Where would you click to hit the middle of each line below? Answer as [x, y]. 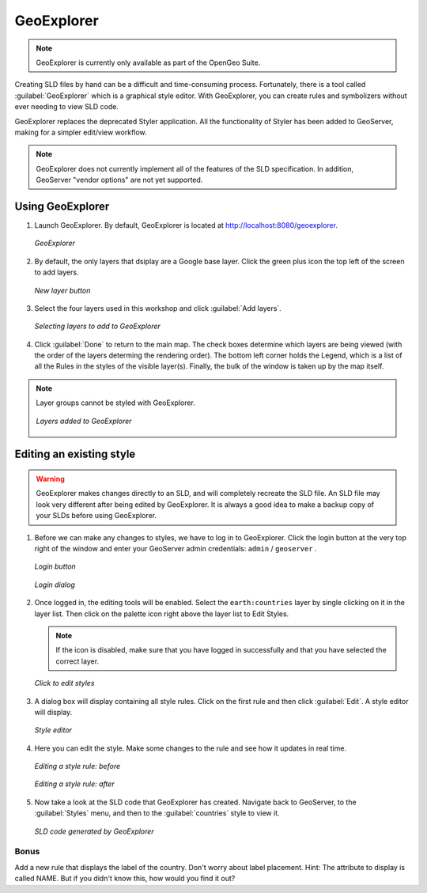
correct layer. [77, 661]
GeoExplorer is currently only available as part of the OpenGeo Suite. [148, 62]
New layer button [62, 290]
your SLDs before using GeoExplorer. [96, 516]
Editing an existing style [75, 454]
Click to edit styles [64, 683]
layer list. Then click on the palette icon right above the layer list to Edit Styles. [162, 614]
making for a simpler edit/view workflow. [81, 132]
